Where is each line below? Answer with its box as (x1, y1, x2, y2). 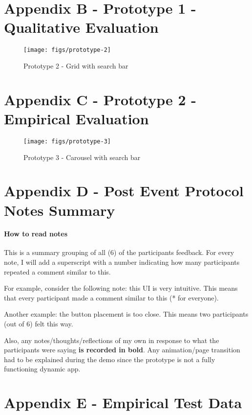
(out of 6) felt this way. (4, 319, 73, 329)
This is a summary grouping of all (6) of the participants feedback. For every (4, 247, 234, 257)
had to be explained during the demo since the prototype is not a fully (4, 354, 215, 364)
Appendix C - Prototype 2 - (4, 89, 197, 109)
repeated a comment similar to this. (4, 266, 111, 277)
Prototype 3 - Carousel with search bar (23, 152, 141, 162)
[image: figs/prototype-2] (23, 46, 111, 54)
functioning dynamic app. (4, 364, 81, 374)
